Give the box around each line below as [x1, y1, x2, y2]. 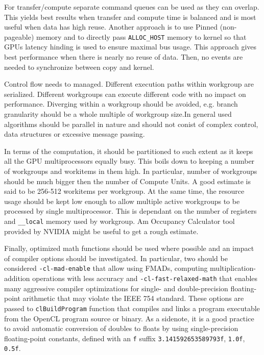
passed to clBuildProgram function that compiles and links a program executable [4, 302, 260, 313]
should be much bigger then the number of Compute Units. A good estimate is [4, 175, 251, 186]
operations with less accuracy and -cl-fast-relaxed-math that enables [32, 273, 258, 284]
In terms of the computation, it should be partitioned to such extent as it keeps [4, 145, 253, 156]
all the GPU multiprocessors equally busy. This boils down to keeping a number [4, 156, 255, 166]
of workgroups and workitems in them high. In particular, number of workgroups [4, 165, 257, 176]
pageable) [4, 31, 34, 42]
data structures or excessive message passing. [4, 129, 145, 139]
